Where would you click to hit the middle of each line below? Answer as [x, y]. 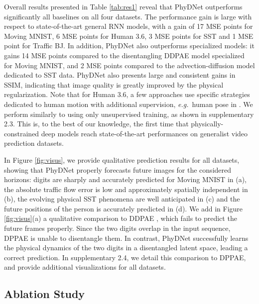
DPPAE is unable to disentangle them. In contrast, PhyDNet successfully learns [126, 238]
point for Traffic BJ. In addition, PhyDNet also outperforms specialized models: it [129, 46]
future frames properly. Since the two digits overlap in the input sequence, [117, 228]
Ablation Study [45, 294]
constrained [22, 133]
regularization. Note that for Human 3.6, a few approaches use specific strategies [127, 94]
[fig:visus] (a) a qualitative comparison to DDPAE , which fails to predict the [121, 218]
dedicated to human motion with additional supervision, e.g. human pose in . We [129, 104]
